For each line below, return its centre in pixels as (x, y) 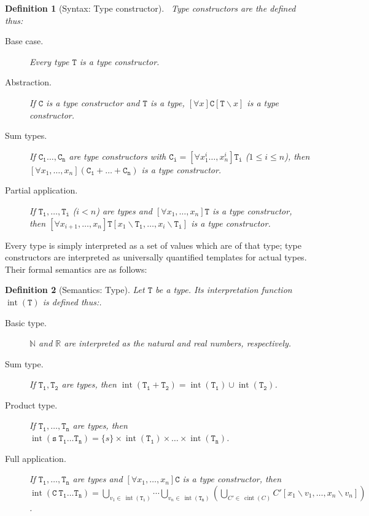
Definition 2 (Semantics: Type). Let (75, 290)
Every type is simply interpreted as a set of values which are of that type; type (153, 245)
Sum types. (26, 135)
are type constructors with (118, 156)
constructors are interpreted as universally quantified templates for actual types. (156, 257)
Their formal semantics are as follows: (76, 269)
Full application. (36, 458)
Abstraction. (28, 82)
